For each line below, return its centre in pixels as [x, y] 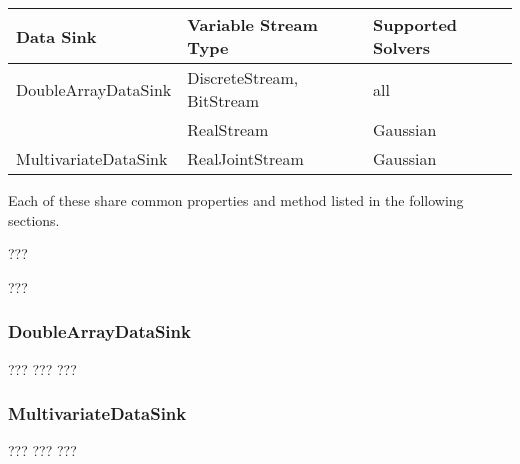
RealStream [228, 129]
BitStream [223, 100]
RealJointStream [245, 158]
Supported [415, 24]
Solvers [402, 47]
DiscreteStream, [243, 77]
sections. [34, 219]
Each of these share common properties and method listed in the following [236, 200]
